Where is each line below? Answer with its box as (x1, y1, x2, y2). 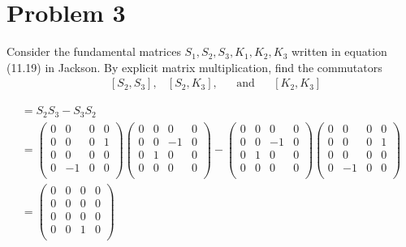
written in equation (291, 43, 387, 60)
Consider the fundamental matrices (6, 43, 181, 60)
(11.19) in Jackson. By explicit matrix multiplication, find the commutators (6, 58, 382, 75)
